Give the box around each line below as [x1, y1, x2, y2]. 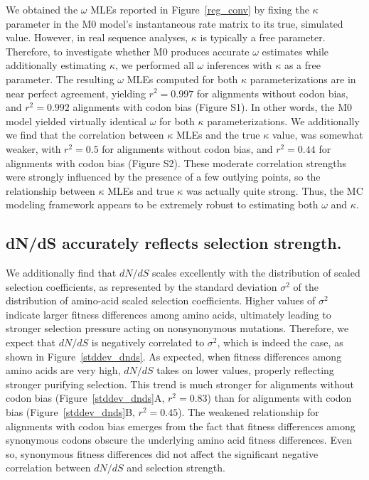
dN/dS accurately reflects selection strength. [6, 232, 342, 254]
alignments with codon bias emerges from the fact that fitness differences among [6, 418, 355, 433]
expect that [6, 335, 55, 350]
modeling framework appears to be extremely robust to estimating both [6, 197, 319, 212]
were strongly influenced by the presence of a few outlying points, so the [6, 169, 321, 184]
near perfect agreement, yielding [6, 85, 146, 100]
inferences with [206, 58, 272, 73]
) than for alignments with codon [207, 390, 352, 405]
